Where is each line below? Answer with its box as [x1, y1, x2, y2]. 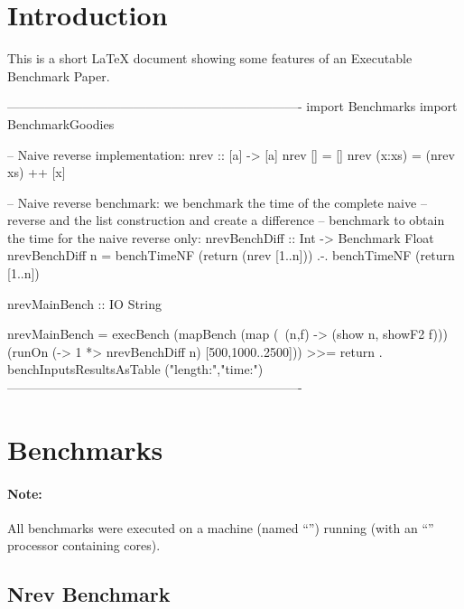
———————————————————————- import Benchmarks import [7, 97, 458, 116]
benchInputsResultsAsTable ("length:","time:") [7, 360, 264, 379]
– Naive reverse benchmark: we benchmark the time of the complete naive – [7, 192, 427, 211]
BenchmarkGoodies [7, 114, 115, 133]
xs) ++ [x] [7, 163, 66, 182]
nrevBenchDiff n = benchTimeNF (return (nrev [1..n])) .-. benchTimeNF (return [7, 246, 455, 265]
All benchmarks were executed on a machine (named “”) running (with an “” [7, 518, 434, 537]
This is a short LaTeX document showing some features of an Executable [7, 49, 413, 68]
